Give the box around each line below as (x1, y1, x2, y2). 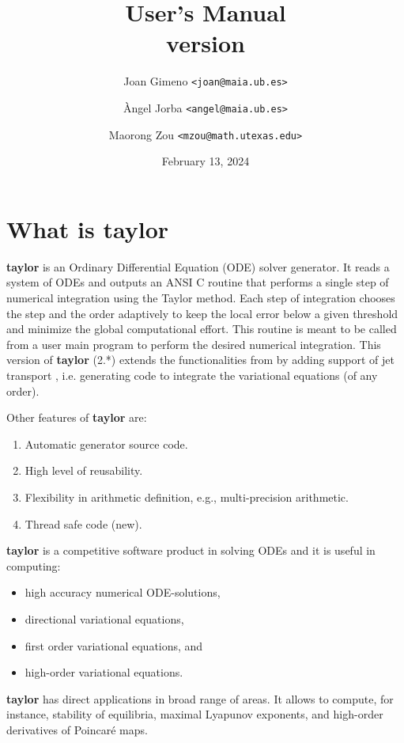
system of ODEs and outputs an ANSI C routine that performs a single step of (6, 274, 389, 290)
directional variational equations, (25, 610, 184, 627)
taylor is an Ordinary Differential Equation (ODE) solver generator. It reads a (6, 258, 390, 275)
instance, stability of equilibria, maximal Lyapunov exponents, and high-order (6, 706, 383, 722)
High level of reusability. (25, 462, 143, 479)
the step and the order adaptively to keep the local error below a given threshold (6, 305, 398, 321)
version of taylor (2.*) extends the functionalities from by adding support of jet (6, 351, 395, 368)
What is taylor (6, 212, 169, 245)
